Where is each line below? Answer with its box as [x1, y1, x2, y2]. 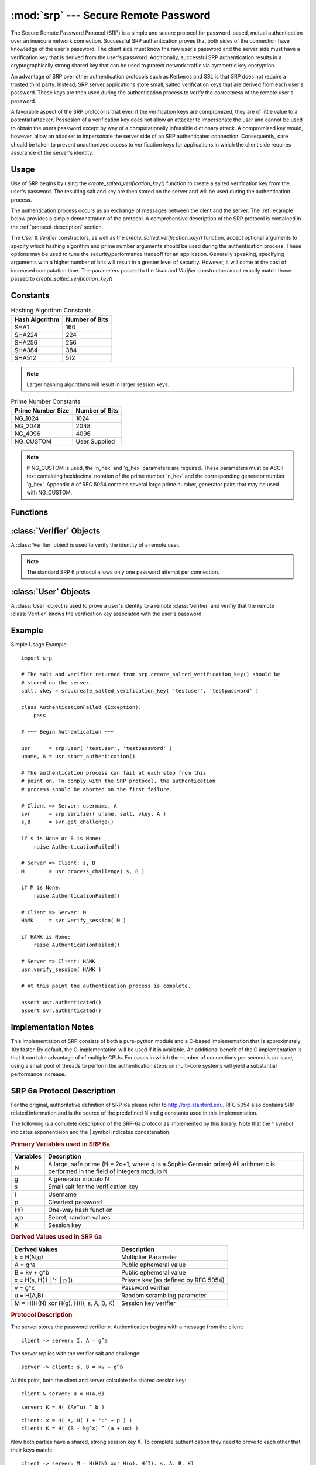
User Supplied [75, 437, 115, 445]
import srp [21, 655, 53, 662]
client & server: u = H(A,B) [21, 1391, 105, 1397]
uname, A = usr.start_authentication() [21, 753, 136, 760]
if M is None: [21, 884, 61, 891]
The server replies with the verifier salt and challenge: [11, 1350, 141, 1357]
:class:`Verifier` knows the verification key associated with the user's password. [11, 610, 203, 618]
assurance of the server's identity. [11, 149, 94, 156]
